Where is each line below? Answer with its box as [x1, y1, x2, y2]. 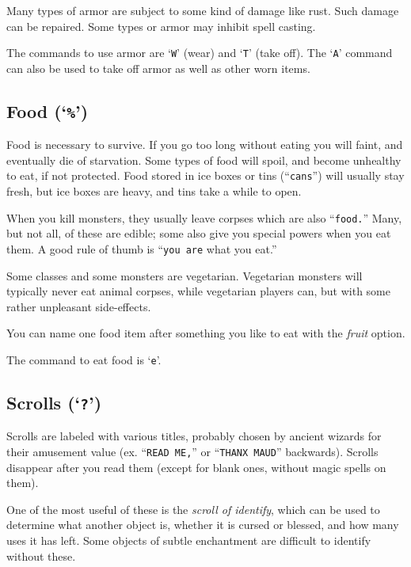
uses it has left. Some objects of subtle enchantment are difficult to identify [6, 532, 371, 548]
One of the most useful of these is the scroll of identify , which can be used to [6, 500, 380, 517]
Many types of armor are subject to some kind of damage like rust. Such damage [6, 2, 399, 18]
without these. [6, 547, 76, 564]
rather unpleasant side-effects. [6, 298, 151, 314]
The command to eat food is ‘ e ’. [6, 351, 162, 367]
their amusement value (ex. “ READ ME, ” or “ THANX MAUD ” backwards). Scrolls [6, 443, 379, 459]
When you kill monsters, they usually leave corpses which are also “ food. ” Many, [6, 209, 402, 226]
